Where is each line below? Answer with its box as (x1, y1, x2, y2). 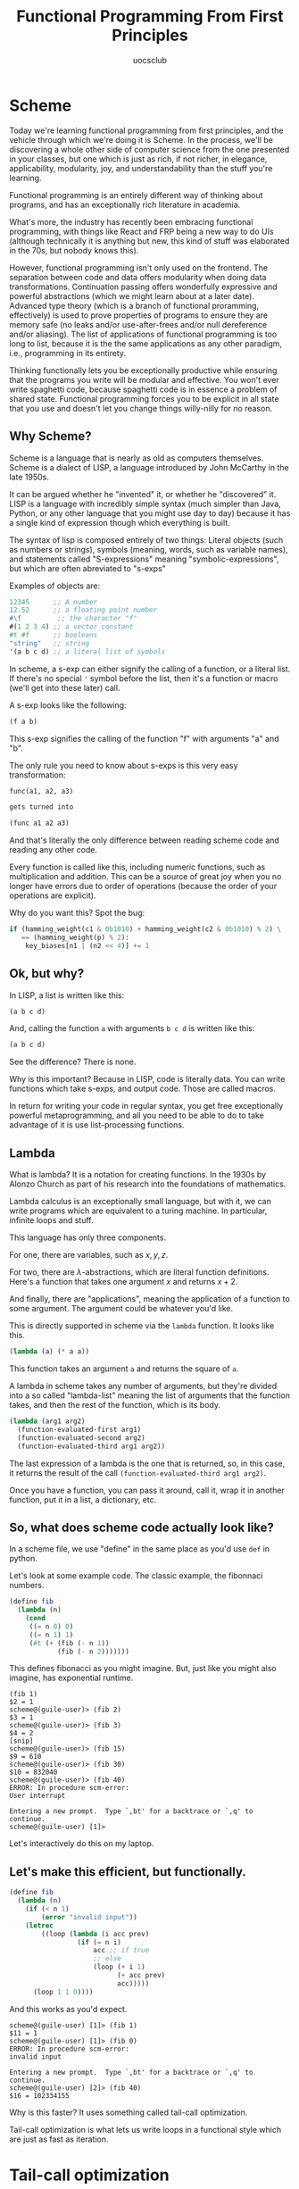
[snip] (9, 1736, 34, 1746)
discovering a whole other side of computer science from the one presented (9, 144, 290, 154)
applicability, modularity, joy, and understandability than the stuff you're (9, 162, 273, 173)
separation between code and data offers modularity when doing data (9, 271, 267, 282)
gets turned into (9, 803, 74, 812)
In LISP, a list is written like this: (9, 989, 125, 1001)
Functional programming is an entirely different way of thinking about (9, 189, 263, 200)
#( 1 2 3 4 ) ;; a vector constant (9, 622, 134, 631)
